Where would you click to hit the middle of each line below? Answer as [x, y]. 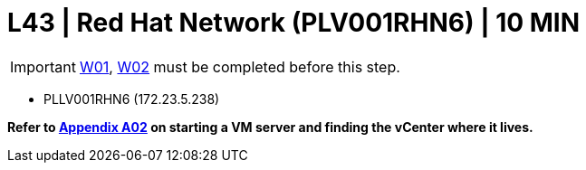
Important [43, 66]
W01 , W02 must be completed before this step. [240, 66]
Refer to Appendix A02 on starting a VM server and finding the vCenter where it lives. [270, 127]
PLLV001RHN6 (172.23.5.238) [132, 99]
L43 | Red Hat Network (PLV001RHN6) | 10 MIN [294, 23]
